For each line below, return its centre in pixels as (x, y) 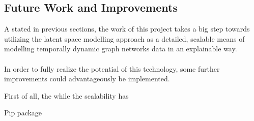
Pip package (23, 113)
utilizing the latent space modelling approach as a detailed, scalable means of (124, 38)
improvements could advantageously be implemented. (87, 79)
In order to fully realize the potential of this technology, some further (112, 68)
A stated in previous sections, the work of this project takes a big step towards (127, 29)
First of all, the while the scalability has (66, 95)
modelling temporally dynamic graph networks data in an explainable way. (121, 49)
